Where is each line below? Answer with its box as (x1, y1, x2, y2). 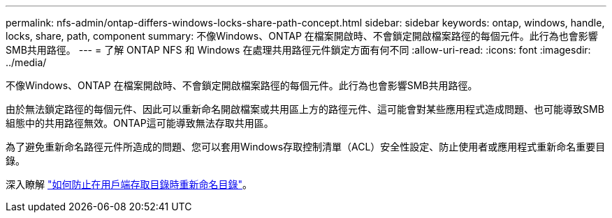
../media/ (6, 56, 47, 68)
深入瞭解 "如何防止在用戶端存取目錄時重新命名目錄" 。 (6, 178, 252, 190)
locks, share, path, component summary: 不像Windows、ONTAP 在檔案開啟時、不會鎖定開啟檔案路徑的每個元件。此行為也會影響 (6, 30, 598, 42)
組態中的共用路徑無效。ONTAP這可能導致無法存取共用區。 (6, 117, 274, 129)
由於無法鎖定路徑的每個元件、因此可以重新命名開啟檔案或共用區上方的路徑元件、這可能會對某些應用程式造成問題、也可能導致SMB (6, 103, 604, 115)
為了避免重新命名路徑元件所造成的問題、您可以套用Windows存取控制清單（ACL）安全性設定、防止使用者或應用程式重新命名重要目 (6, 141, 606, 153)
